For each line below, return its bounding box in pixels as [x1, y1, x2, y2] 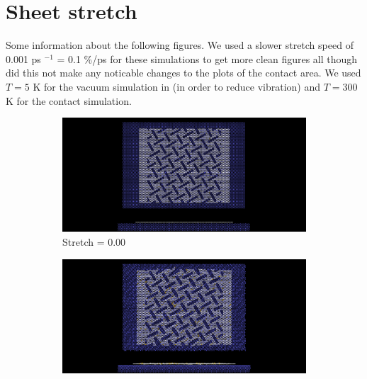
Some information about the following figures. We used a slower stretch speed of [6, 38, 354, 52]
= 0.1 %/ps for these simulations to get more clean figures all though [57, 51, 358, 66]
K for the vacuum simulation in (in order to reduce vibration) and [33, 79, 321, 94]
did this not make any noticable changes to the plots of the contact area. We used [6, 65, 361, 80]
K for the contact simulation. [6, 93, 132, 108]
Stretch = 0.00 [62, 234, 126, 249]
